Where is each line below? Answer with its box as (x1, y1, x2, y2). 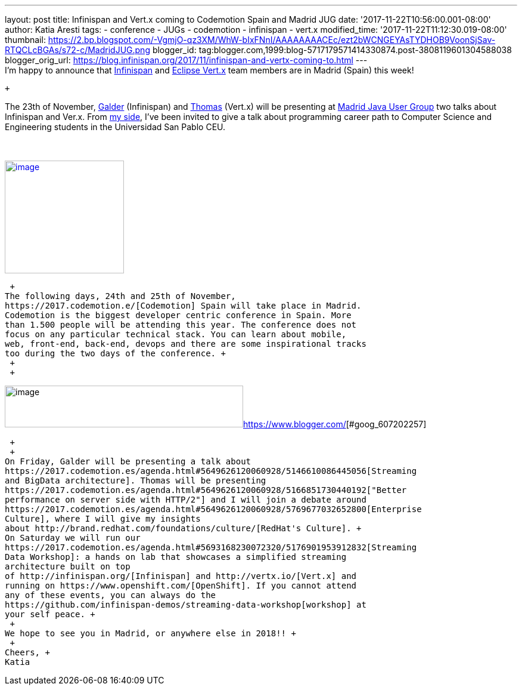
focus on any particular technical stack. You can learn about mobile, (5, 329, 347, 339)
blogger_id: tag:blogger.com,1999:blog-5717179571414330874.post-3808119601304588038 (152, 45, 512, 55)
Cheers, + (5, 648, 50, 657)
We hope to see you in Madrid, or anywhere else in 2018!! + (5, 629, 296, 638)
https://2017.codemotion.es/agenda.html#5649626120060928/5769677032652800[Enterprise (5, 504, 422, 514)
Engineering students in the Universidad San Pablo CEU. (5, 122, 226, 132)
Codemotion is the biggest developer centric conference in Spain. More (5, 310, 352, 320)
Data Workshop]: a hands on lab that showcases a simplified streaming (5, 552, 347, 562)
